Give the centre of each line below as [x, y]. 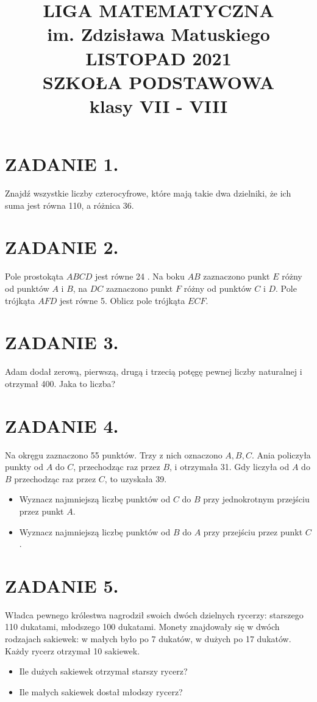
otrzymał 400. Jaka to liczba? [60, 383]
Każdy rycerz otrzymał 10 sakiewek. [73, 650]
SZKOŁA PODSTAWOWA [158, 81]
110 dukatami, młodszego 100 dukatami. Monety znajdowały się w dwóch [142, 627]
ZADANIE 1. [62, 164]
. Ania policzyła [281, 454]
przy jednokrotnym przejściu [256, 499]
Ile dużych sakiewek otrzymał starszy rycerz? [103, 671]
